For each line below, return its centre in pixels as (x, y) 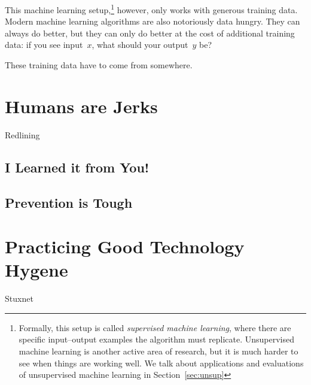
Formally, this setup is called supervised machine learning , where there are (155, 327)
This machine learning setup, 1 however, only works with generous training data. (151, 9)
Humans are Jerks (81, 106)
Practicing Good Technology (125, 246)
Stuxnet (19, 298)
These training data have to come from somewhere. (99, 65)
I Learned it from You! (77, 167)
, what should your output (140, 45)
